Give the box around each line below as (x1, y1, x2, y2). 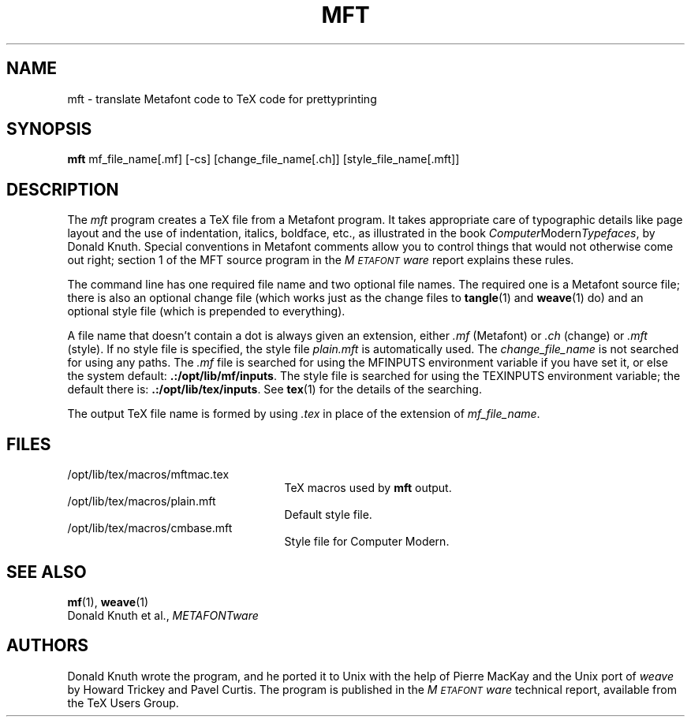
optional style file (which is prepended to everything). (67, 304, 345, 319)
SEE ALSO (6, 561, 87, 582)
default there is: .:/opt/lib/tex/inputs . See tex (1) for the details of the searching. (67, 382, 482, 397)
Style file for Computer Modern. (284, 535, 450, 549)
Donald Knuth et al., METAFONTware (67, 608, 259, 622)
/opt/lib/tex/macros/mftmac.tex (67, 468, 230, 482)
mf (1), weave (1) (67, 594, 149, 609)
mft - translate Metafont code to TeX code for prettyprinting (67, 91, 377, 106)
